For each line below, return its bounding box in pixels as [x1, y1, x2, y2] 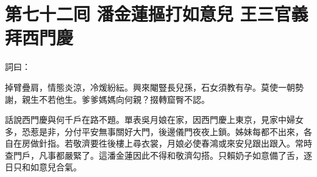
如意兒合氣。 [30, 161, 82, 173]
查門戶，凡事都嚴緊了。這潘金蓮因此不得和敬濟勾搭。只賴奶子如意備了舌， [5, 148, 304, 161]
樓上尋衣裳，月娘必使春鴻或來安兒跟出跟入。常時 [115, 137, 312, 150]
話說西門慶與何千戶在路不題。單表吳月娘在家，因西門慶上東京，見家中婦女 [5, 113, 304, 126]
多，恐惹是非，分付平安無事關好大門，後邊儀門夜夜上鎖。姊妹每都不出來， [5, 125, 304, 137]
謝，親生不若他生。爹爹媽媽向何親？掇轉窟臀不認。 [5, 92, 210, 105]
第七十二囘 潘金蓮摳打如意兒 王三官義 [5, 1, 308, 26]
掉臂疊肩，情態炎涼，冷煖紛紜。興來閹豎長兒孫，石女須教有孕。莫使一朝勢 [5, 80, 304, 93]
